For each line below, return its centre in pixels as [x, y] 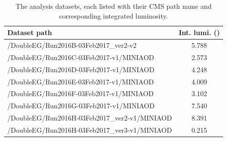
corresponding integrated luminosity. [113, 15]
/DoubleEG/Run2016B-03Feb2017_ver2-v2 [72, 45]
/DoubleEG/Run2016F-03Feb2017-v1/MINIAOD [81, 93]
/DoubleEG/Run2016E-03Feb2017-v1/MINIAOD [81, 81]
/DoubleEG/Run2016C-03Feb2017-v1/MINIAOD [81, 57]
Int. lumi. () [199, 32]
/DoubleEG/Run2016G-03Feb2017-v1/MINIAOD [81, 106]
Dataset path [30, 32]
